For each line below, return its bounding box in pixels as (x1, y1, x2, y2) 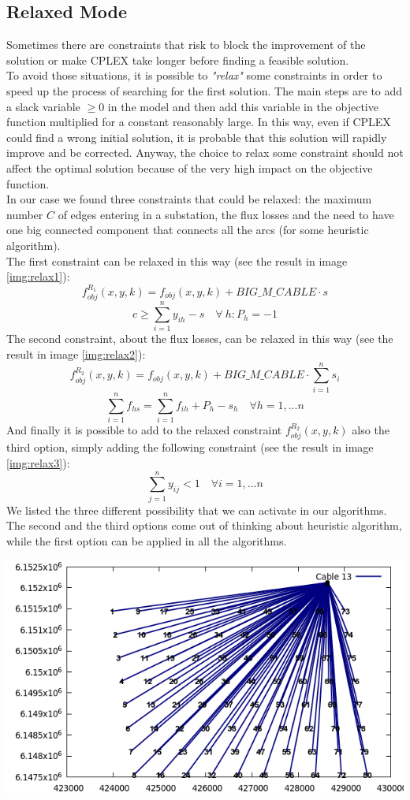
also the (352, 421, 389, 437)
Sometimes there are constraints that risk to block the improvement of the (6, 36, 366, 53)
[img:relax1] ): (6, 268, 70, 285)
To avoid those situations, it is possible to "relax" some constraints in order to (6, 67, 382, 84)
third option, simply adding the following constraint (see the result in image (6, 439, 374, 456)
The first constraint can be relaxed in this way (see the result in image (6, 252, 348, 269)
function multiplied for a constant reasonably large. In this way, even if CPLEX (6, 113, 391, 130)
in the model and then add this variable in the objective (107, 98, 378, 114)
